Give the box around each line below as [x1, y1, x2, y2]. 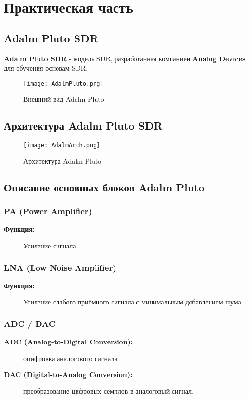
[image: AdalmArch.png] [23, 142, 100, 149]
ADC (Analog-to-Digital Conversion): [4, 337, 133, 347]
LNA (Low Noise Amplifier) [4, 261, 116, 273]
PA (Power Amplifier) [4, 205, 92, 217]
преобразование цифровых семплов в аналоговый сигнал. [23, 386, 193, 396]
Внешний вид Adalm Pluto [23, 94, 104, 104]
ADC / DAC [4, 317, 56, 329]
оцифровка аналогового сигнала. [23, 353, 119, 363]
